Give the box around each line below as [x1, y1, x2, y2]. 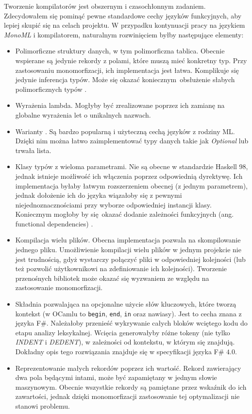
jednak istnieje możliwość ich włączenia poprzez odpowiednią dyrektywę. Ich [15, 171, 243, 181]
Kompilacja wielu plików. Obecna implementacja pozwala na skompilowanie [15, 235, 241, 245]
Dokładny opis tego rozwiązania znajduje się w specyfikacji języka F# [15, 346, 224, 357]
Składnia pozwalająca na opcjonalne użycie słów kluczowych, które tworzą [15, 299, 236, 309]
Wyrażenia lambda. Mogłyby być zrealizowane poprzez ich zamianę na [15, 100, 225, 110]
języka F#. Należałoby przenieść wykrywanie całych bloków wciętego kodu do [15, 318, 248, 328]
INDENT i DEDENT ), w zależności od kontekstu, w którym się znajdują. [15, 337, 235, 347]
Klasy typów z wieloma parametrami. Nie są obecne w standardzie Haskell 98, [15, 161, 248, 172]
